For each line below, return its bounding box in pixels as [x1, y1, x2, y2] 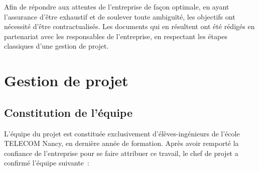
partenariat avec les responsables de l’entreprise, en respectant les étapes [4, 31, 227, 41]
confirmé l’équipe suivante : [4, 157, 89, 168]
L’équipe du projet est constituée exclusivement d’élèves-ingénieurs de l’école [4, 128, 240, 138]
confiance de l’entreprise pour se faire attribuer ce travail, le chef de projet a [4, 147, 238, 158]
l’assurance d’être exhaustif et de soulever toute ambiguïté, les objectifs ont [4, 11, 235, 22]
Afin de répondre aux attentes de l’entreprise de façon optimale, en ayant [4, 2, 229, 12]
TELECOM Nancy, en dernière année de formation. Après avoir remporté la [4, 138, 239, 148]
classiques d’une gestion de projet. [4, 41, 109, 51]
